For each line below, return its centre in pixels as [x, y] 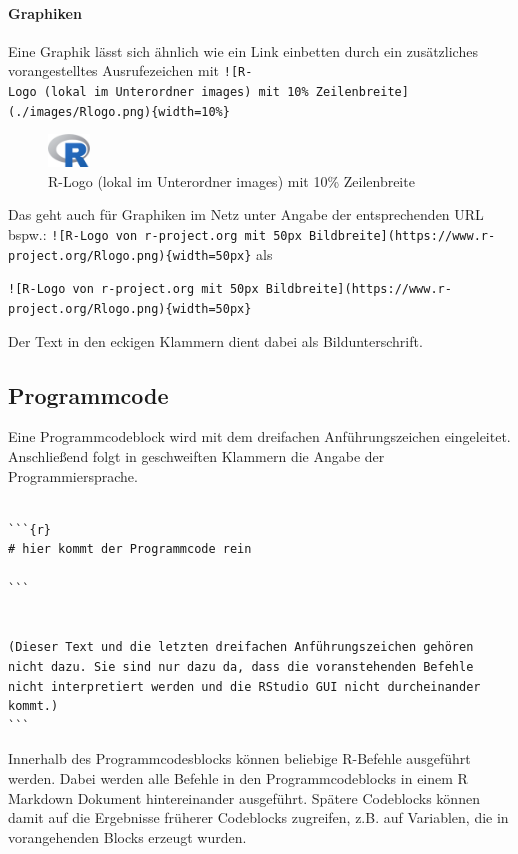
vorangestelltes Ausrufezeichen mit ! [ [123, 70]
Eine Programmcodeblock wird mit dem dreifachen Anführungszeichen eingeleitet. [259, 436]
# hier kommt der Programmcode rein [130, 549]
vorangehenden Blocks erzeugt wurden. [127, 836]
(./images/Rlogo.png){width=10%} [119, 111]
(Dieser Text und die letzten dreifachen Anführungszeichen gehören [241, 647]
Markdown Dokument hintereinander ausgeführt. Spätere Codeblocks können [244, 797]
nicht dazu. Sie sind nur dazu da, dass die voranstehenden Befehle [241, 666]
